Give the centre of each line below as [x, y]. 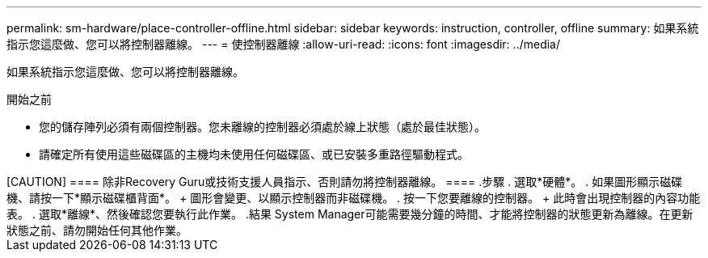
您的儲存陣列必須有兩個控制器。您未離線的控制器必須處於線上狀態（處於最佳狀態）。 [262, 127]
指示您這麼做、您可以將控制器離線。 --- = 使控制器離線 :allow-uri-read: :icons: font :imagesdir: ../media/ [284, 44]
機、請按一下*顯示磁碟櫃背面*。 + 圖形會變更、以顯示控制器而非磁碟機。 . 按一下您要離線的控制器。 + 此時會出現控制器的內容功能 [354, 198]
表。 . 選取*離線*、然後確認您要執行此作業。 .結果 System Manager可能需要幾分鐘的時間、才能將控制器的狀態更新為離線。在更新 [350, 214]
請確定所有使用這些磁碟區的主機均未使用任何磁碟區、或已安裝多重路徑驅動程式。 [254, 154]
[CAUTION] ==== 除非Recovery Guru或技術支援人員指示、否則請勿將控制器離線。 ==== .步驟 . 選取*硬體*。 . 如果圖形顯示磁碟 [345, 182]
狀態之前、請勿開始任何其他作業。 [97, 230]
